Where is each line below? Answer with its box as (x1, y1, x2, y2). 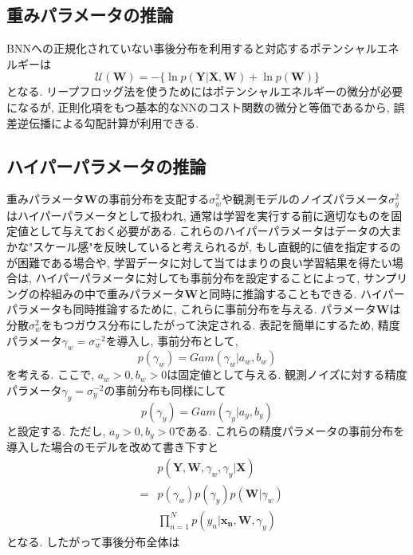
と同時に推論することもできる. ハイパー (198, 285, 405, 301)
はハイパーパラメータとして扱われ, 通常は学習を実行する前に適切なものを (6, 207, 391, 223)
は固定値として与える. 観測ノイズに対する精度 (167, 366, 407, 383)
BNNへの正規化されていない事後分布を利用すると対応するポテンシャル (6, 40, 377, 57)
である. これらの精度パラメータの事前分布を (175, 422, 405, 439)
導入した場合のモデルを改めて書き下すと (6, 439, 218, 455)
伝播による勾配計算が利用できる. (28, 114, 199, 131)
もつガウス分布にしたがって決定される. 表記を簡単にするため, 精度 (52, 316, 400, 333)
